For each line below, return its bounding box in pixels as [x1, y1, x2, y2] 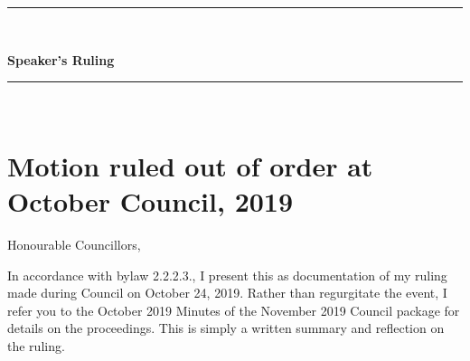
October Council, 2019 [7, 183, 294, 220]
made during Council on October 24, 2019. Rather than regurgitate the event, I [7, 283, 447, 302]
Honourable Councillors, [7, 235, 141, 254]
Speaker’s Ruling [7, 50, 115, 69]
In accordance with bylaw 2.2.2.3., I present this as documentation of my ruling [7, 265, 447, 284]
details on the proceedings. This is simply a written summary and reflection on [7, 318, 445, 337]
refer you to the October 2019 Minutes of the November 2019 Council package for [7, 300, 460, 319]
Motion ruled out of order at [7, 147, 373, 184]
